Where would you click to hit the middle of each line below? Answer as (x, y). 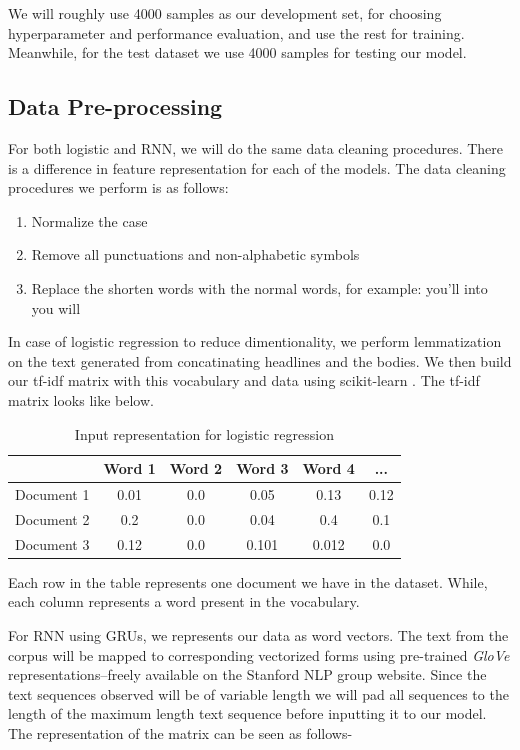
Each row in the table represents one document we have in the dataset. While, (248, 581)
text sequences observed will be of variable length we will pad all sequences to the (258, 693)
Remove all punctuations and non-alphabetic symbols (195, 254)
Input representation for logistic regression (204, 433)
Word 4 (328, 468)
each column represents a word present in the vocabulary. (184, 601)
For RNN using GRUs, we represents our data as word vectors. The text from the (258, 634)
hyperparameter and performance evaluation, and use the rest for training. (236, 32)
